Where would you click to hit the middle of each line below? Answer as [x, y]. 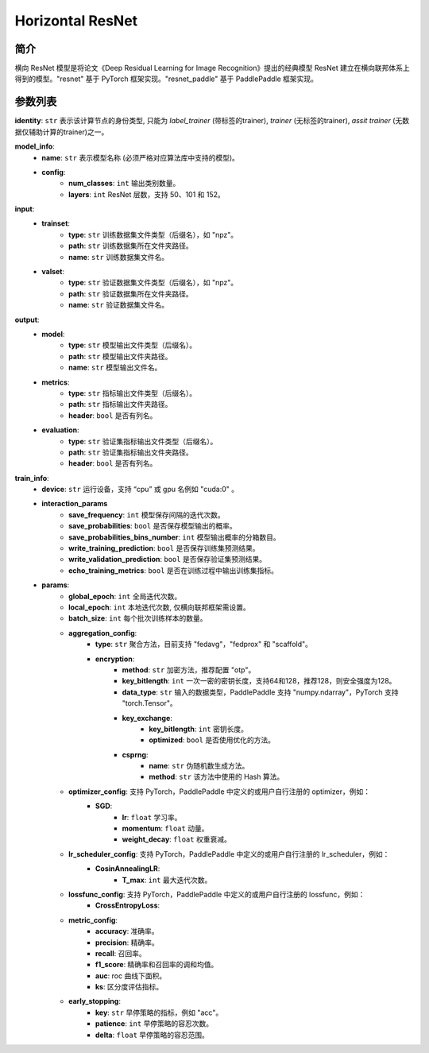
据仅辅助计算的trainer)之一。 [62, 132]
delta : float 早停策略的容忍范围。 [153, 1035]
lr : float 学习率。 [152, 817]
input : [25, 209]
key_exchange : [147, 718]
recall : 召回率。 [121, 953]
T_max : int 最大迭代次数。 [167, 880]
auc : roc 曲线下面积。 [131, 976]
